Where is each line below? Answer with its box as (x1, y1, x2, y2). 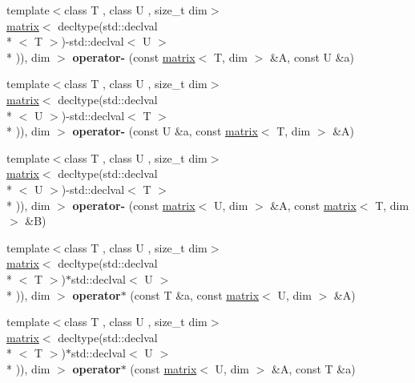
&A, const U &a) (269, 48, 355, 65)
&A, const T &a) (271, 360, 356, 377)
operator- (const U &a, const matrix (72, 123, 258, 139)
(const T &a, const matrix (130, 286, 260, 303)
